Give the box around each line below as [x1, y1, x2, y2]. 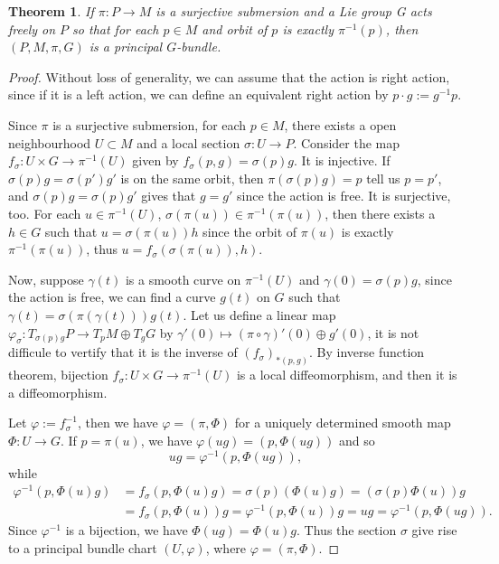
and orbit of [202, 19, 268, 38]
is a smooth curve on [125, 269, 241, 288]
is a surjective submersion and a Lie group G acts [155, 2, 432, 20]
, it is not [367, 323, 419, 342]
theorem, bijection [8, 365, 108, 384]
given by [132, 151, 179, 170]
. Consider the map [293, 133, 400, 152]
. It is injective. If [293, 151, 391, 170]
